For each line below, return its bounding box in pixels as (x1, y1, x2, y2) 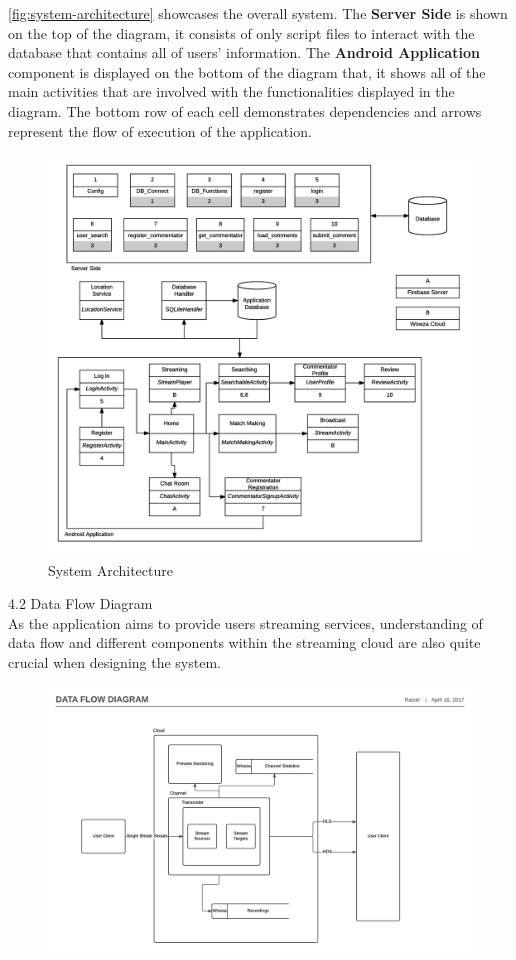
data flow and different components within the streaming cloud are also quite (8, 632, 481, 653)
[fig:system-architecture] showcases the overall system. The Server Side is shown (8, 3, 508, 23)
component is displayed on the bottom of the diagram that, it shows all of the (8, 61, 486, 82)
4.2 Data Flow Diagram (8, 593, 153, 614)
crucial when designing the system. (8, 651, 221, 672)
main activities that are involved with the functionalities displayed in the (8, 81, 455, 102)
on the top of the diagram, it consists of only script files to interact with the (8, 22, 475, 43)
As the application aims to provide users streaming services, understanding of (8, 612, 483, 633)
